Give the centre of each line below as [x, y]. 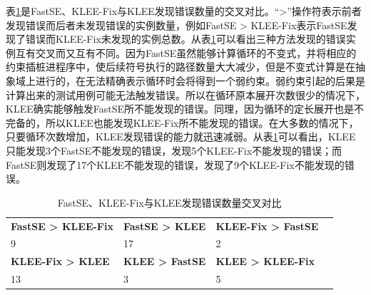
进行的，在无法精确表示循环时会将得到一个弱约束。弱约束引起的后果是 [200, 80]
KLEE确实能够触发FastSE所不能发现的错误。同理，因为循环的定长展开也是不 [185, 109]
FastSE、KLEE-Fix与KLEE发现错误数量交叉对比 [169, 202]
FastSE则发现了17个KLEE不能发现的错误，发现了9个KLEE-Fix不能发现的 [175, 164]
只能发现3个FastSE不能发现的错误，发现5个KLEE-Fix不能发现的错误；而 [174, 150]
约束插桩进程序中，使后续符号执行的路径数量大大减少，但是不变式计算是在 [181, 67]
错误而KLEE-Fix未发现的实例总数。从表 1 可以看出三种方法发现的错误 [185, 39]
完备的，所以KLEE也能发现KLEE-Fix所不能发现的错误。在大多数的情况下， [182, 122]
